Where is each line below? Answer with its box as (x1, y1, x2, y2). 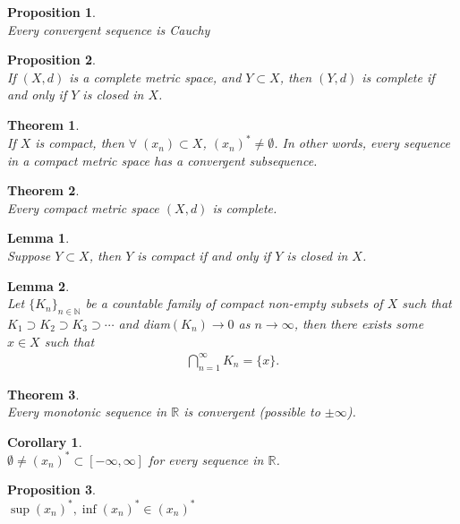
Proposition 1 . (7, 3, 96, 21)
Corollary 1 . (7, 432, 82, 451)
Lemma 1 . (7, 228, 70, 247)
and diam (118, 314, 170, 333)
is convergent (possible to (183, 402, 320, 421)
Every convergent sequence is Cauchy (7, 20, 210, 39)
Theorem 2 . (7, 181, 80, 200)
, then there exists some (294, 314, 424, 333)
